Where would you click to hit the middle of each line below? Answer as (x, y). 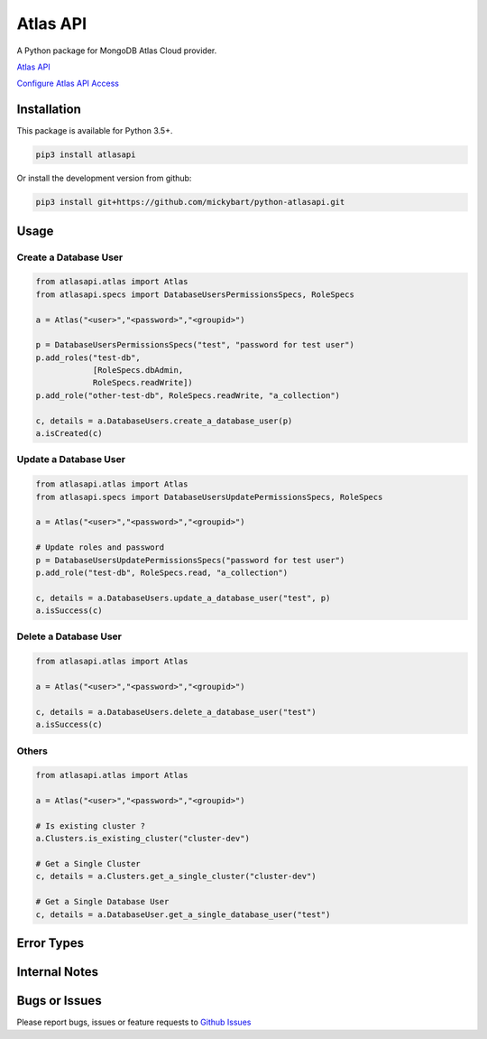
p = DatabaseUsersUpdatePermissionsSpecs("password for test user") (190, 560)
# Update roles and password (100, 547)
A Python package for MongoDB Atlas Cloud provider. (117, 51)
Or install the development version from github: (104, 178)
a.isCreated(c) (69, 434)
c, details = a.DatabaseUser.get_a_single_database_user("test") (183, 914)
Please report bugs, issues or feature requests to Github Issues (134, 1022)
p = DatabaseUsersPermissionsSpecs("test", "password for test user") (195, 345)
